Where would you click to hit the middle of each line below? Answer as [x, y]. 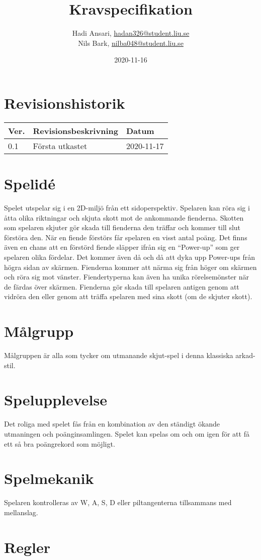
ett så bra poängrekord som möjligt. [60, 443]
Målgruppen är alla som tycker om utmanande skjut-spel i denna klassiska [119, 355]
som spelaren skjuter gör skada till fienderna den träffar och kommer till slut [122, 227]
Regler [27, 547]
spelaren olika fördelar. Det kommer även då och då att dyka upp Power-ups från [129, 257]
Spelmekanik [49, 478]
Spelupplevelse [56, 400]
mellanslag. [21, 512]
